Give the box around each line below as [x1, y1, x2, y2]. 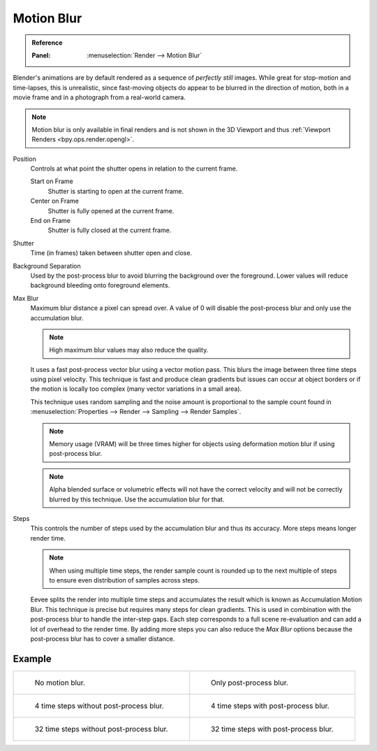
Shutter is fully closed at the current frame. [47, 226, 172, 234]
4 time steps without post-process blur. [34, 701, 164, 710]
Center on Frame [30, 196, 80, 206]
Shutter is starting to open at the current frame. [47, 187, 184, 195]
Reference [31, 38, 63, 47]
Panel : [31, 51, 51, 59]
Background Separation [13, 262, 81, 270]
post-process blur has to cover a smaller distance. [30, 634, 175, 643]
